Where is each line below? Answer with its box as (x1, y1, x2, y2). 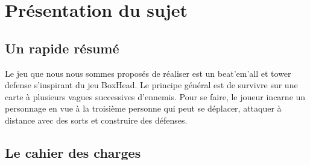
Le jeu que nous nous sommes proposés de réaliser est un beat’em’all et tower (5, 67, 291, 79)
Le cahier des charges (5, 143, 141, 161)
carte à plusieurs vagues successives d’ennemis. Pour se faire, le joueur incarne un (5, 90, 306, 103)
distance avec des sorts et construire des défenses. (5, 113, 188, 126)
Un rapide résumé (5, 38, 119, 57)
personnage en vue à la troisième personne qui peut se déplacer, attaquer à (5, 102, 282, 115)
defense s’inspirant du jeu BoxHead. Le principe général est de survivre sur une (5, 79, 298, 91)
